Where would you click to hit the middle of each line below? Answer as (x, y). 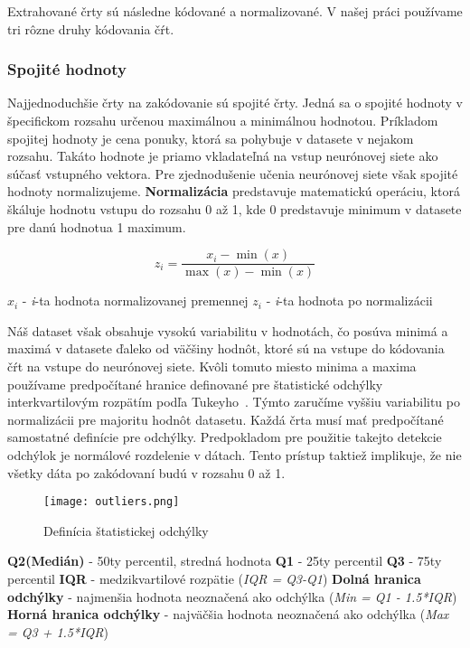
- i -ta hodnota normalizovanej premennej (135, 301)
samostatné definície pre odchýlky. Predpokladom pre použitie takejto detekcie (225, 437)
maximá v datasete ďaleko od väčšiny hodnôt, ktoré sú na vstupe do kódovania (226, 348)
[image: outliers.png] (112, 502)
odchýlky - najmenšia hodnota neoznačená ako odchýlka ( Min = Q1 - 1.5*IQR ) (232, 596)
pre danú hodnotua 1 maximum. (97, 226)
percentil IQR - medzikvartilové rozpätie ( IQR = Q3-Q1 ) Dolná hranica (214, 578)
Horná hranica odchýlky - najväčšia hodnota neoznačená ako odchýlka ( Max (228, 614)
